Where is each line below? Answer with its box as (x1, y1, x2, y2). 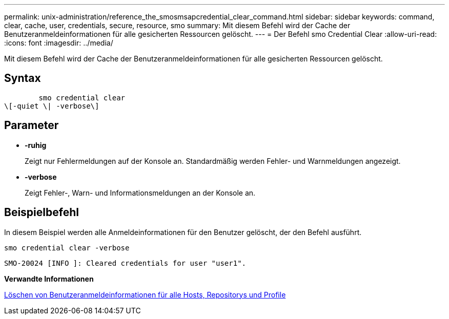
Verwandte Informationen (4, 274, 94, 283)
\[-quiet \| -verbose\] (4, 101, 99, 110)
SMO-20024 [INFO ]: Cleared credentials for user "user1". (4, 259, 247, 267)
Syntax (4, 72, 41, 85)
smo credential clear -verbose (4, 243, 130, 252)
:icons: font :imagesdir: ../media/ (4, 38, 113, 47)
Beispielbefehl (4, 206, 79, 219)
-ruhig (25, 140, 47, 150)
